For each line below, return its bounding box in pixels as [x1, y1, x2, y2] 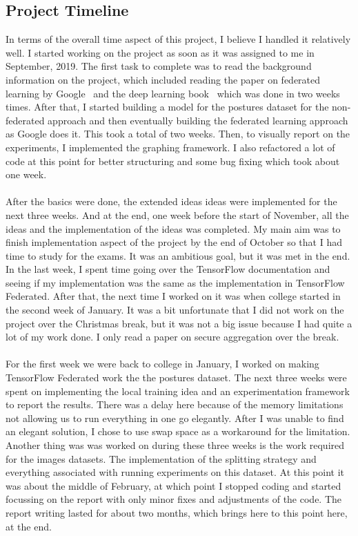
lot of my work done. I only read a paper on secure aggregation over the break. [6, 329, 339, 344]
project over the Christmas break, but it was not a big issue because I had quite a [6, 316, 352, 330]
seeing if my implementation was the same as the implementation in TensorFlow [6, 275, 345, 289]
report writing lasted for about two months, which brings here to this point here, [6, 505, 348, 519]
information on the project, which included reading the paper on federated [6, 72, 321, 86]
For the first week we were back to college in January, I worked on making [6, 356, 319, 371]
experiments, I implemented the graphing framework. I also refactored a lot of [6, 140, 335, 154]
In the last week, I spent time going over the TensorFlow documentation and [6, 262, 330, 276]
